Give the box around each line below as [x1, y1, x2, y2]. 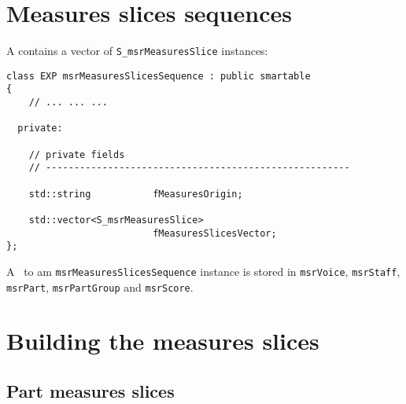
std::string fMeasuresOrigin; [28, 188, 243, 200]
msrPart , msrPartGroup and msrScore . [6, 278, 194, 295]
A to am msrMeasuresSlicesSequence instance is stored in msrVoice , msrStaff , [6, 263, 400, 279]
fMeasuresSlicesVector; [153, 227, 277, 239]
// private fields [28, 149, 125, 160]
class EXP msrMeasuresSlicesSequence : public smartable [6, 70, 311, 82]
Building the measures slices [6, 325, 319, 357]
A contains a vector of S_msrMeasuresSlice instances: [6, 42, 268, 59]
